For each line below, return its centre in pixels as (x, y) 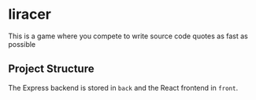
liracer (30, 14)
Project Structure (51, 69)
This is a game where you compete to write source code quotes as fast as (128, 36)
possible (22, 44)
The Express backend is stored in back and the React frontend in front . (123, 87)
